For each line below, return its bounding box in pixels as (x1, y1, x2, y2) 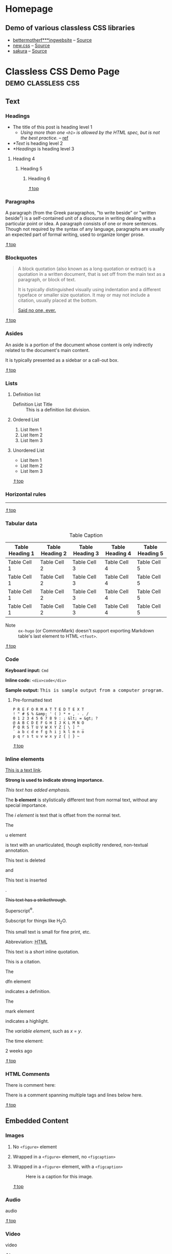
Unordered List (12, 447, 45, 453)
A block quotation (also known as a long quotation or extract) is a (17, 266, 156, 272)
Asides (5, 330, 23, 337)
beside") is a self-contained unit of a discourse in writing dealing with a (5, 215, 156, 222)
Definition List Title (12, 401, 53, 407)
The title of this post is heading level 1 (12, 124, 93, 130)
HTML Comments (5, 1070, 50, 1077)
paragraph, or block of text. (17, 277, 76, 283)
